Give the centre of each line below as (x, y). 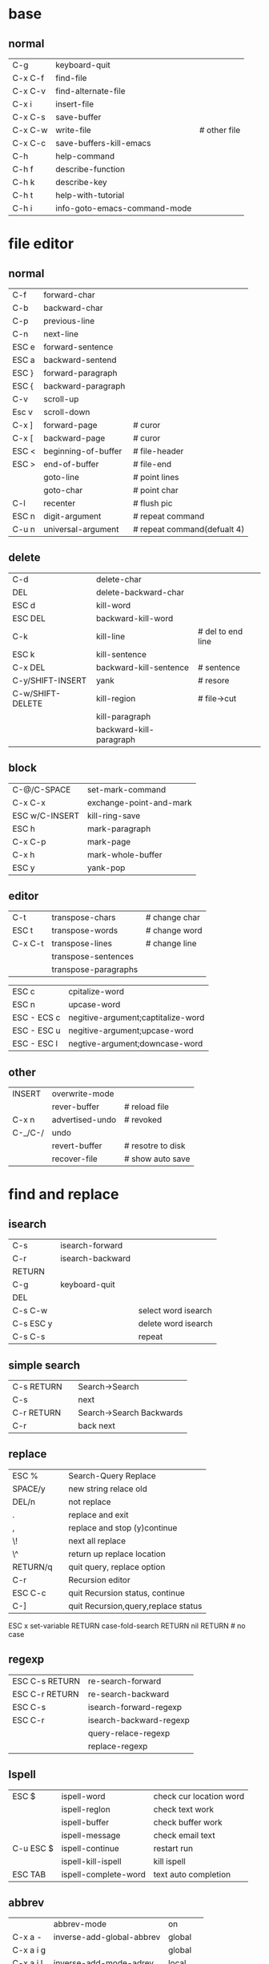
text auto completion (192, 1874)
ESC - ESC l (35, 1044)
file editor (41, 244)
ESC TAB (29, 1874)
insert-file (75, 104)
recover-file (74, 1159)
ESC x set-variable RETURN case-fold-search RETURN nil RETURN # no (127, 1625)
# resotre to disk (155, 1146)
